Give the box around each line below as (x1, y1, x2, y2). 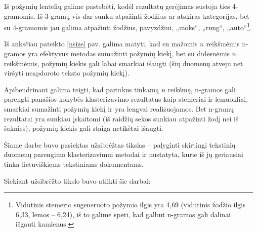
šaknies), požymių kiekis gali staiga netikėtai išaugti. (4, 123, 163, 133)
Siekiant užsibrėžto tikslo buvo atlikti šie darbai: (4, 175, 151, 186)
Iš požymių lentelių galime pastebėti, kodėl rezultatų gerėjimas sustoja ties (4, 1, 230, 11)
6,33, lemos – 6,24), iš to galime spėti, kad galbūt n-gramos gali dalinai (15, 209, 231, 219)
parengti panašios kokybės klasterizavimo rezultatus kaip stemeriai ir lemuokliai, (4, 94, 248, 104)
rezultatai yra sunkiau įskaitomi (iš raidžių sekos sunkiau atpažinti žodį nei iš (4, 113, 239, 123)
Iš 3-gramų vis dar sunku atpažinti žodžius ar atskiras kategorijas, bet (37, 10, 250, 21)
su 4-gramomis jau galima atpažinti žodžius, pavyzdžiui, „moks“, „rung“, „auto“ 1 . (4, 21, 252, 32)
